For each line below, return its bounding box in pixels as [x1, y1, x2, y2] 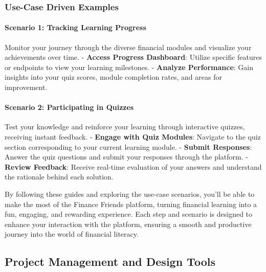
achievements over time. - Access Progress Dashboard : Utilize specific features [5, 52, 262, 62]
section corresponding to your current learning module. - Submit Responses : [5, 141, 252, 152]
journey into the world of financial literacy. [5, 229, 139, 239]
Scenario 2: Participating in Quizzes [5, 102, 134, 112]
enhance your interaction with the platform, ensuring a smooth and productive [5, 218, 252, 229]
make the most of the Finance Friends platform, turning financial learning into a [5, 198, 257, 209]
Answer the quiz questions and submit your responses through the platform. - [5, 151, 248, 162]
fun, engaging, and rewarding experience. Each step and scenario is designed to [5, 209, 253, 219]
